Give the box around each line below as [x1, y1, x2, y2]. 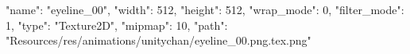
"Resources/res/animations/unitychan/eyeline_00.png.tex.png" [6, 32, 311, 49]
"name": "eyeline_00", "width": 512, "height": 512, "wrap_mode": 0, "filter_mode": [6, 2, 404, 17]
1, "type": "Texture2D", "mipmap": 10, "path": [6, 16, 228, 33]
